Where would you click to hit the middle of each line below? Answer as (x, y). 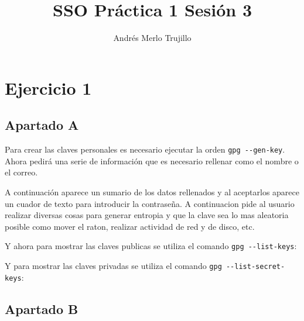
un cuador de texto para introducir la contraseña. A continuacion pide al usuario (150, 203)
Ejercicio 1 (48, 87)
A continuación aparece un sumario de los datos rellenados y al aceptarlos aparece (152, 191)
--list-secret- (255, 266)
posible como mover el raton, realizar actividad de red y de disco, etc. (130, 226)
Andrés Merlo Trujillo (152, 38)
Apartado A (42, 125)
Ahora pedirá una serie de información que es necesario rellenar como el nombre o (152, 160)
